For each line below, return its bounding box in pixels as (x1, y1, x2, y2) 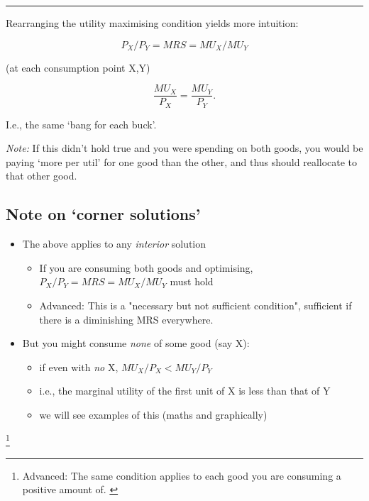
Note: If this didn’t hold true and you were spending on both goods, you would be (6, 141, 363, 155)
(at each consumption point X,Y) (6, 60, 150, 75)
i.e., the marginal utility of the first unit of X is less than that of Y (39, 383, 331, 398)
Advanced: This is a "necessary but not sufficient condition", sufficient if (39, 298, 352, 313)
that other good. (6, 168, 77, 183)
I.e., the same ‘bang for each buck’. (6, 116, 157, 131)
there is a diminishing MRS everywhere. (39, 312, 214, 326)
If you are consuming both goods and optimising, (39, 260, 253, 275)
